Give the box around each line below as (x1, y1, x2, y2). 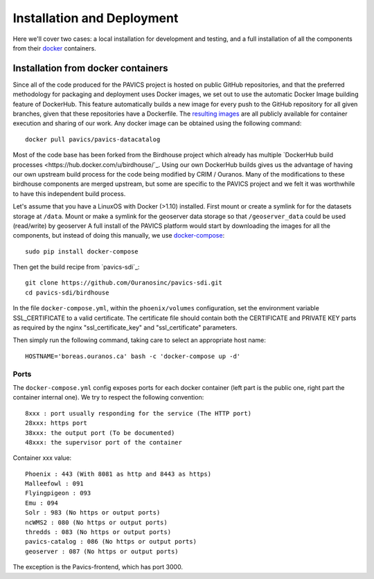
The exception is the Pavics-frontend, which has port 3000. (12, 563, 184, 571)
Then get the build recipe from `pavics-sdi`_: (12, 263, 140, 271)
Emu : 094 (25, 499, 58, 507)
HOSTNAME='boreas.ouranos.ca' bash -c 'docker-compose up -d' (25, 352, 241, 360)
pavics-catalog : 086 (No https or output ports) (25, 537, 197, 546)
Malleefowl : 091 (25, 480, 84, 488)
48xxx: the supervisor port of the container (25, 438, 183, 446)
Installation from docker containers (12, 62, 169, 74)
